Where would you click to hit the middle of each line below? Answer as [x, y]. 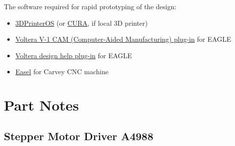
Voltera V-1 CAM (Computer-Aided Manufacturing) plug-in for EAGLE [123, 39]
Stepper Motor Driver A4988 [79, 136]
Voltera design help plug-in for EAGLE [74, 55]
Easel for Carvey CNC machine [62, 72]
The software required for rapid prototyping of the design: [90, 6]
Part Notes [42, 105]
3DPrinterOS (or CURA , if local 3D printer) [82, 23]
